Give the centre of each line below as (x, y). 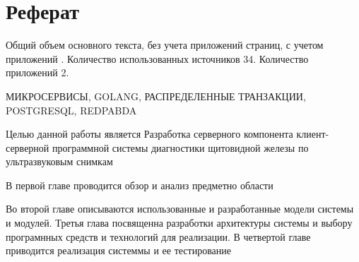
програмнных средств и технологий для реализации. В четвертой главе (158, 236)
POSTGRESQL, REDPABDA (71, 110)
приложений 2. (37, 72)
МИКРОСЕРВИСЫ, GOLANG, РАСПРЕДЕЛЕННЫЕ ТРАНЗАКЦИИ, (156, 96)
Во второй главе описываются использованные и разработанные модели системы (180, 209)
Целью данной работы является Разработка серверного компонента (149, 134)
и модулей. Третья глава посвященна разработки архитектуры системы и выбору (179, 223)
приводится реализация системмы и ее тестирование (118, 250)
